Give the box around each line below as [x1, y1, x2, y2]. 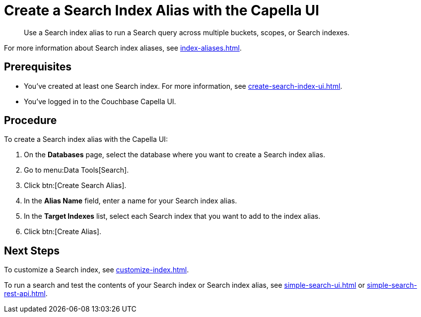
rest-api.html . [4, 289, 48, 298]
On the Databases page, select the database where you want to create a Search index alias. [24, 150, 326, 159]
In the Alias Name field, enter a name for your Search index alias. [24, 196, 237, 205]
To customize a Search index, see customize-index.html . [4, 265, 189, 274]
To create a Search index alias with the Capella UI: [4, 135, 168, 144]
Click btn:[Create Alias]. [24, 227, 101, 236]
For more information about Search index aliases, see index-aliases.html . [4, 43, 242, 52]
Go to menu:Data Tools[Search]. [24, 166, 129, 175]
